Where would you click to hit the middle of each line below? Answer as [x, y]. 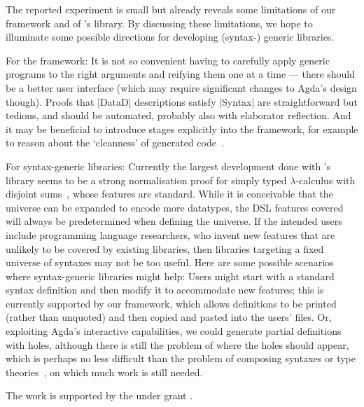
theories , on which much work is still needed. [104, 372]
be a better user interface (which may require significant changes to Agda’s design [181, 87]
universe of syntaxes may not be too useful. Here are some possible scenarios [170, 262]
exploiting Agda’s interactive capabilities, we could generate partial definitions [174, 331]
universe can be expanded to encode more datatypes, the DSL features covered [175, 207]
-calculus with [325, 180]
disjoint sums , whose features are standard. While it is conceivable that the [169, 194]
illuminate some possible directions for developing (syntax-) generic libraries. [170, 37]
